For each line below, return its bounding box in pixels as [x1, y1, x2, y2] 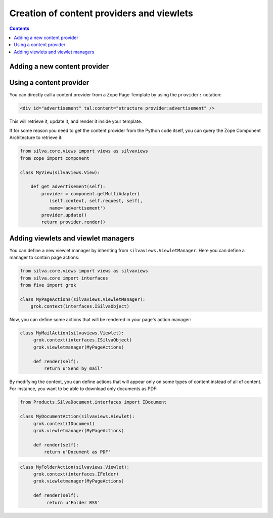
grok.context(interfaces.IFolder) [33, 471, 119, 477]
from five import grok [20, 282, 76, 288]
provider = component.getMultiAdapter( [41, 191, 140, 196]
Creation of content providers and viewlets [9, 8, 193, 19]
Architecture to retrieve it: [9, 134, 63, 141]
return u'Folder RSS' [46, 500, 101, 505]
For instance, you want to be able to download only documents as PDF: [9, 386, 158, 392]
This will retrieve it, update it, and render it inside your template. [9, 118, 143, 124]
